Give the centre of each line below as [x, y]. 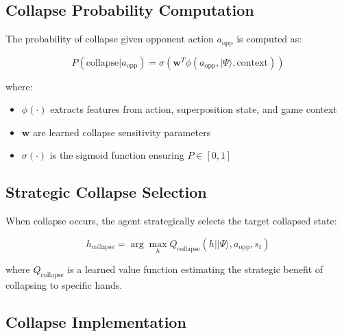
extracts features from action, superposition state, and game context [194, 109]
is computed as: [269, 39]
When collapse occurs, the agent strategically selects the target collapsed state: [171, 221]
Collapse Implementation [96, 321]
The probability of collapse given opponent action [110, 39]
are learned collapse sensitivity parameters [122, 132]
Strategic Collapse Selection [106, 192]
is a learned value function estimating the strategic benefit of [195, 269]
